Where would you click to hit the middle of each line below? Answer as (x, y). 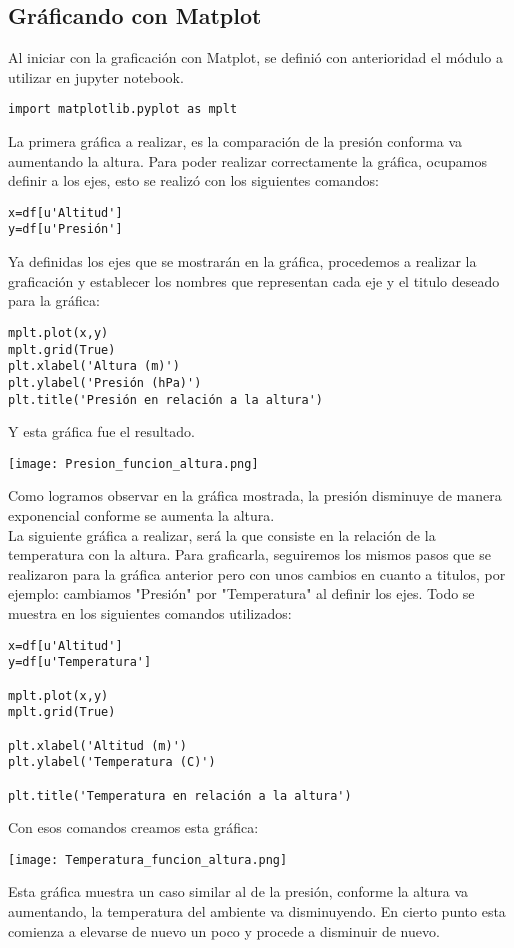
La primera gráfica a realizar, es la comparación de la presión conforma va (235, 141)
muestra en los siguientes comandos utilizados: (150, 613)
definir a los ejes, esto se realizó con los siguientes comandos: (193, 180)
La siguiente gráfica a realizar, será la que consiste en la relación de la (222, 534)
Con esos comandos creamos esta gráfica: (133, 827)
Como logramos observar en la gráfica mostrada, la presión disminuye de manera (255, 495)
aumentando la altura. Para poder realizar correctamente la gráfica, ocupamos (247, 160)
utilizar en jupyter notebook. (96, 76)
